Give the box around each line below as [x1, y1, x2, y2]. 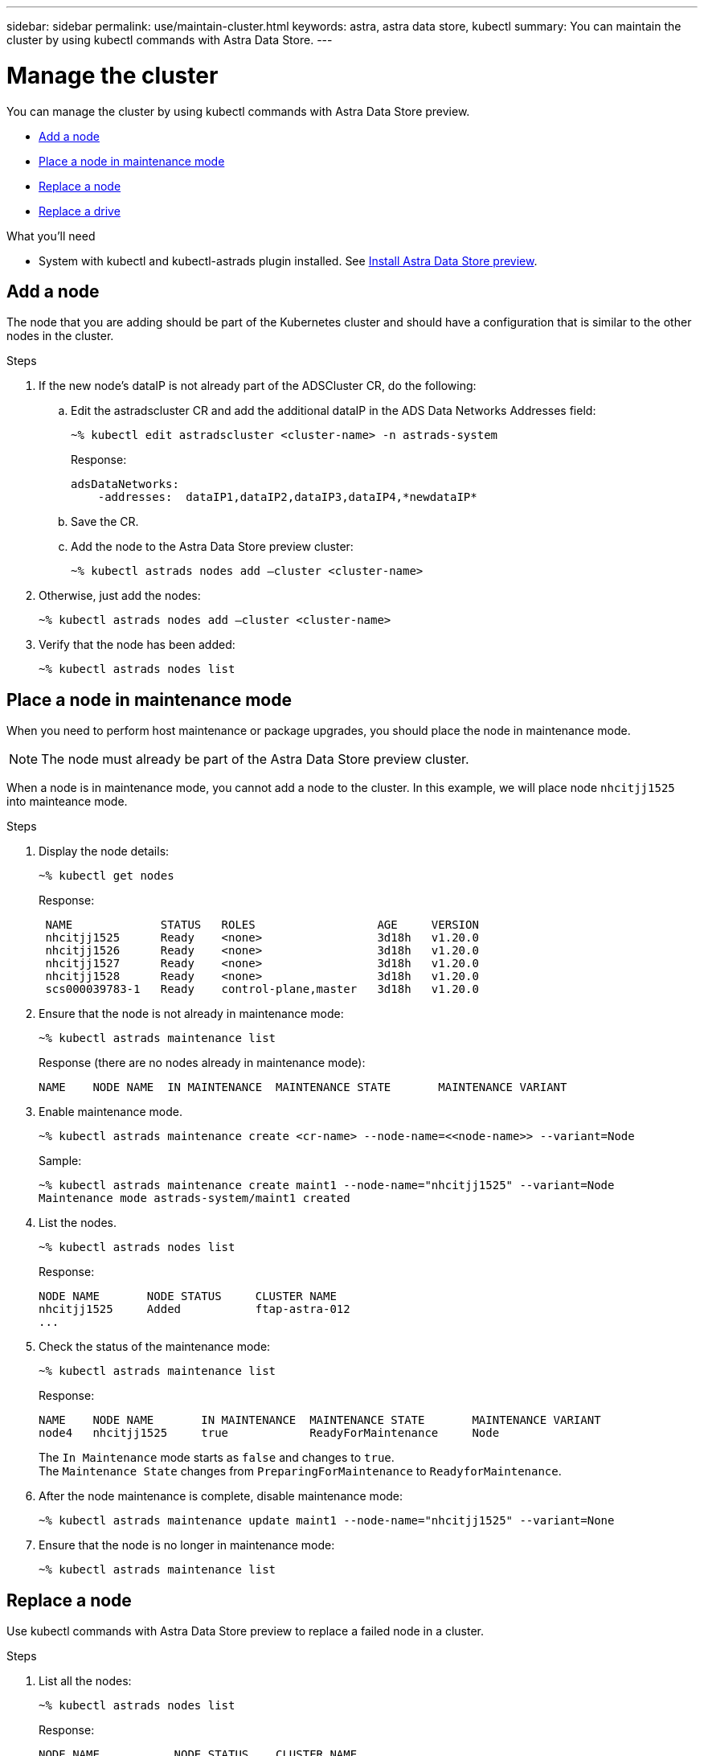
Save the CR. [71, 515, 139, 529]
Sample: [39, 1154, 82, 1168]
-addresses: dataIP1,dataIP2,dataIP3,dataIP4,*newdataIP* [97, 490, 477, 504]
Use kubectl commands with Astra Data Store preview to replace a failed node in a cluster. [6, 1624, 485, 1639]
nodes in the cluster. [6, 329, 114, 343]
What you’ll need [6, 228, 96, 243]
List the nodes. [39, 1216, 117, 1230]
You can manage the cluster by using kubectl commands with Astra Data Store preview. [6, 104, 470, 118]
